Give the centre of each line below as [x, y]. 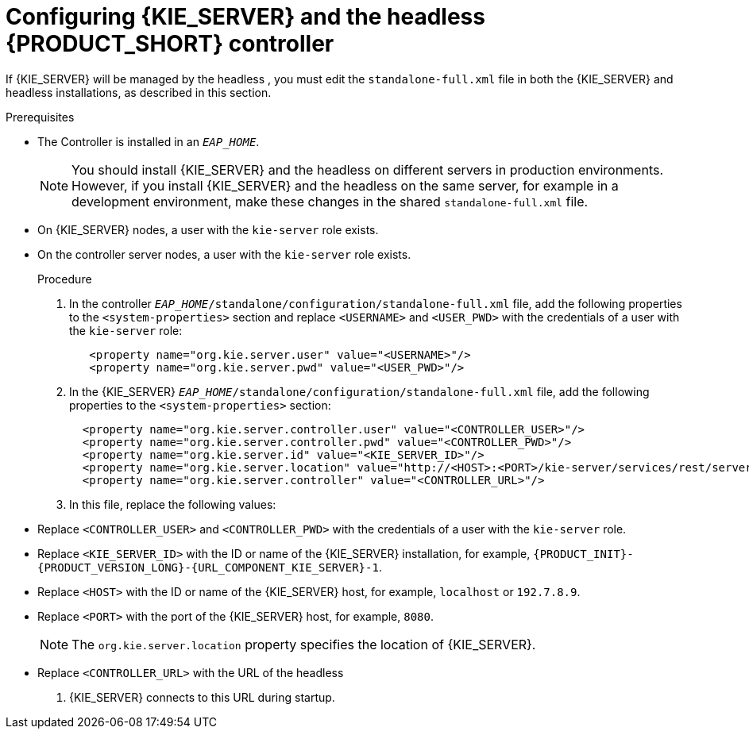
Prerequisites [40, 117]
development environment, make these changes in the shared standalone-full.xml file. [330, 201]
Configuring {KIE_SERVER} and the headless [245, 17]
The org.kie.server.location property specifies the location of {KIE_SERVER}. [304, 644]
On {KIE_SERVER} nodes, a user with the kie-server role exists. [208, 229]
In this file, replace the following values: [173, 504]
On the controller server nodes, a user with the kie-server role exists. [224, 254]
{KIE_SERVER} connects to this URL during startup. [202, 697]
